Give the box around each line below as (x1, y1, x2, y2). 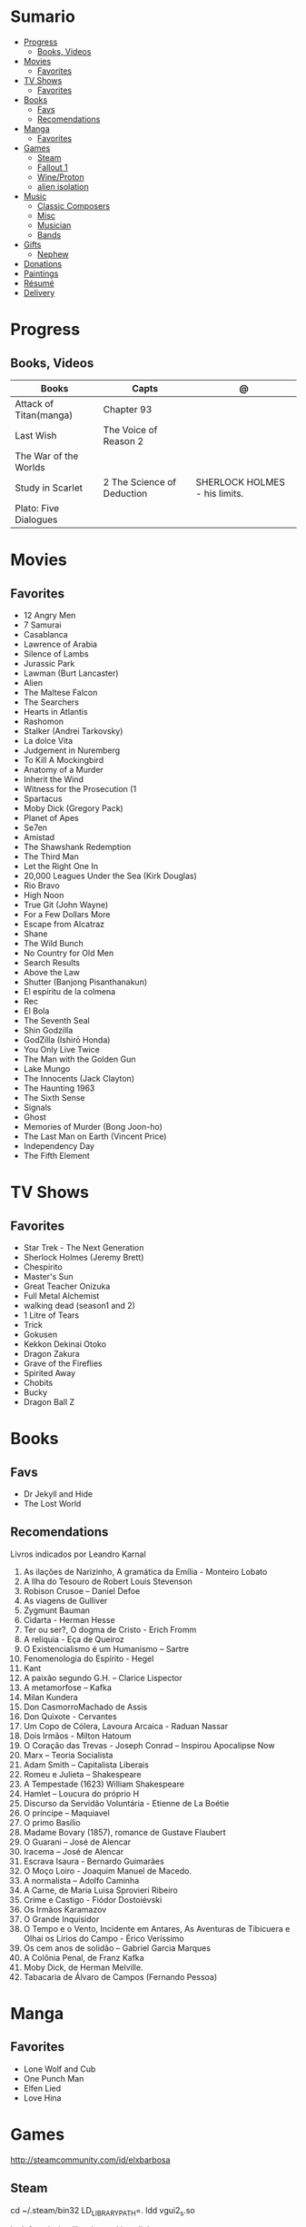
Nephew (36, 248, 69, 260)
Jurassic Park (23, 658, 75, 668)
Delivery (23, 287, 55, 298)
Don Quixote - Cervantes (23, 1710, 117, 1722)
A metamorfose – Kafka (23, 1682, 113, 1693)
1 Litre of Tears (23, 1310, 80, 1321)
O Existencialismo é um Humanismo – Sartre (23, 1643, 190, 1654)
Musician (36, 220, 72, 231)
